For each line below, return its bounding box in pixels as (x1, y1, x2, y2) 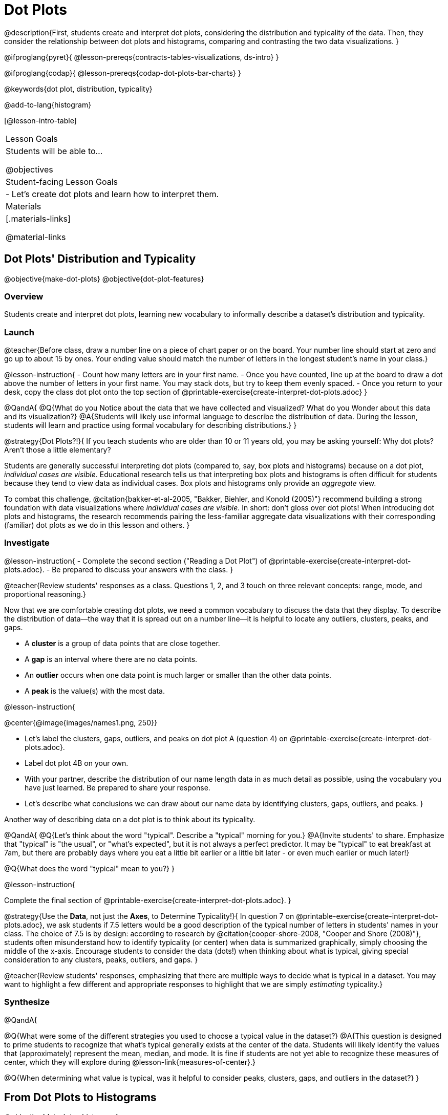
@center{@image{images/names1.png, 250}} (4, 718, 157, 727)
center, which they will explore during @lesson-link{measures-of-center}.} (4, 1057, 255, 1066)
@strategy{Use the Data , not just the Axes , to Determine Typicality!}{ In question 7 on (4, 911, 294, 920)
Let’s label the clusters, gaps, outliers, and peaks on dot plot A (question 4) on (25, 734, 288, 743)
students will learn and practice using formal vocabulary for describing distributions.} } (4, 421, 297, 430)
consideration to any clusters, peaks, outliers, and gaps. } (4, 955, 198, 964)
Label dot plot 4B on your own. (25, 758, 129, 767)
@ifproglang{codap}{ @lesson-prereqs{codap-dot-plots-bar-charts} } (4, 68, 241, 77)
